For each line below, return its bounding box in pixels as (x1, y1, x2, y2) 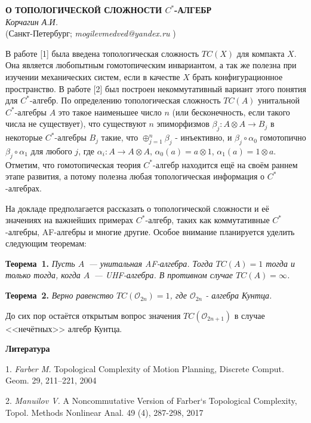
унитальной (258, 94, 300, 106)
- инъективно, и (175, 131, 232, 144)
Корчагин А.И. (5, 15, 58, 28)
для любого (30, 144, 72, 157)
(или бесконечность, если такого (172, 105, 290, 118)
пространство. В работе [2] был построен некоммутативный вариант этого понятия (5, 82, 306, 95)
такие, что (101, 131, 138, 144)
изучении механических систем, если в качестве (5, 70, 180, 83)
